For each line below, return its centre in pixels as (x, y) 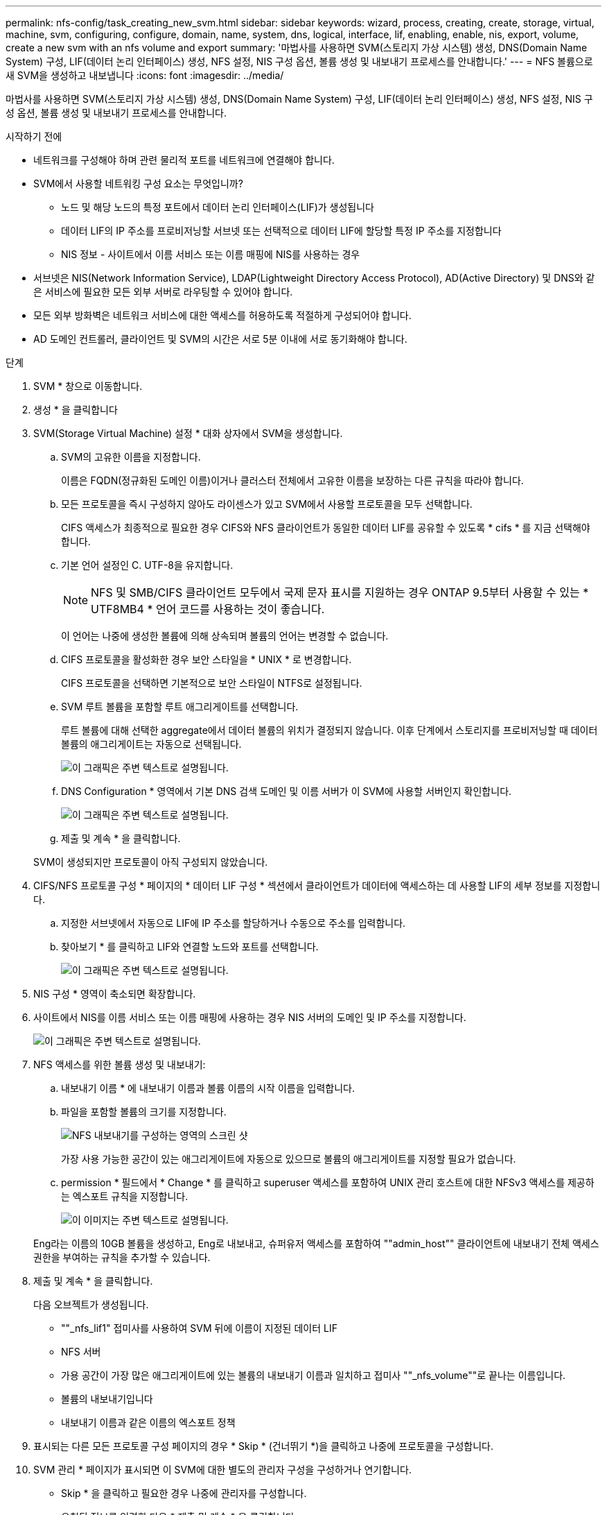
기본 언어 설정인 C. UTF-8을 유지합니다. (147, 565)
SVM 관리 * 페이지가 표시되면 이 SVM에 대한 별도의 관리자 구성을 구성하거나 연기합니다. (222, 1470)
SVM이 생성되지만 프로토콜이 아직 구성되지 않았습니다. (151, 862)
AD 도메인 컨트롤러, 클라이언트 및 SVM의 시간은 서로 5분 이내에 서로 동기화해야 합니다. (220, 339)
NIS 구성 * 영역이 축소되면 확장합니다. (115, 994)
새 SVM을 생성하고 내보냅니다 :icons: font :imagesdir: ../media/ (145, 75)
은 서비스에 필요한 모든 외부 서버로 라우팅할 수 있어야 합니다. (163, 292)
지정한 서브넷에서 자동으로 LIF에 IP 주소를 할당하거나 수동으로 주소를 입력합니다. (234, 923)
